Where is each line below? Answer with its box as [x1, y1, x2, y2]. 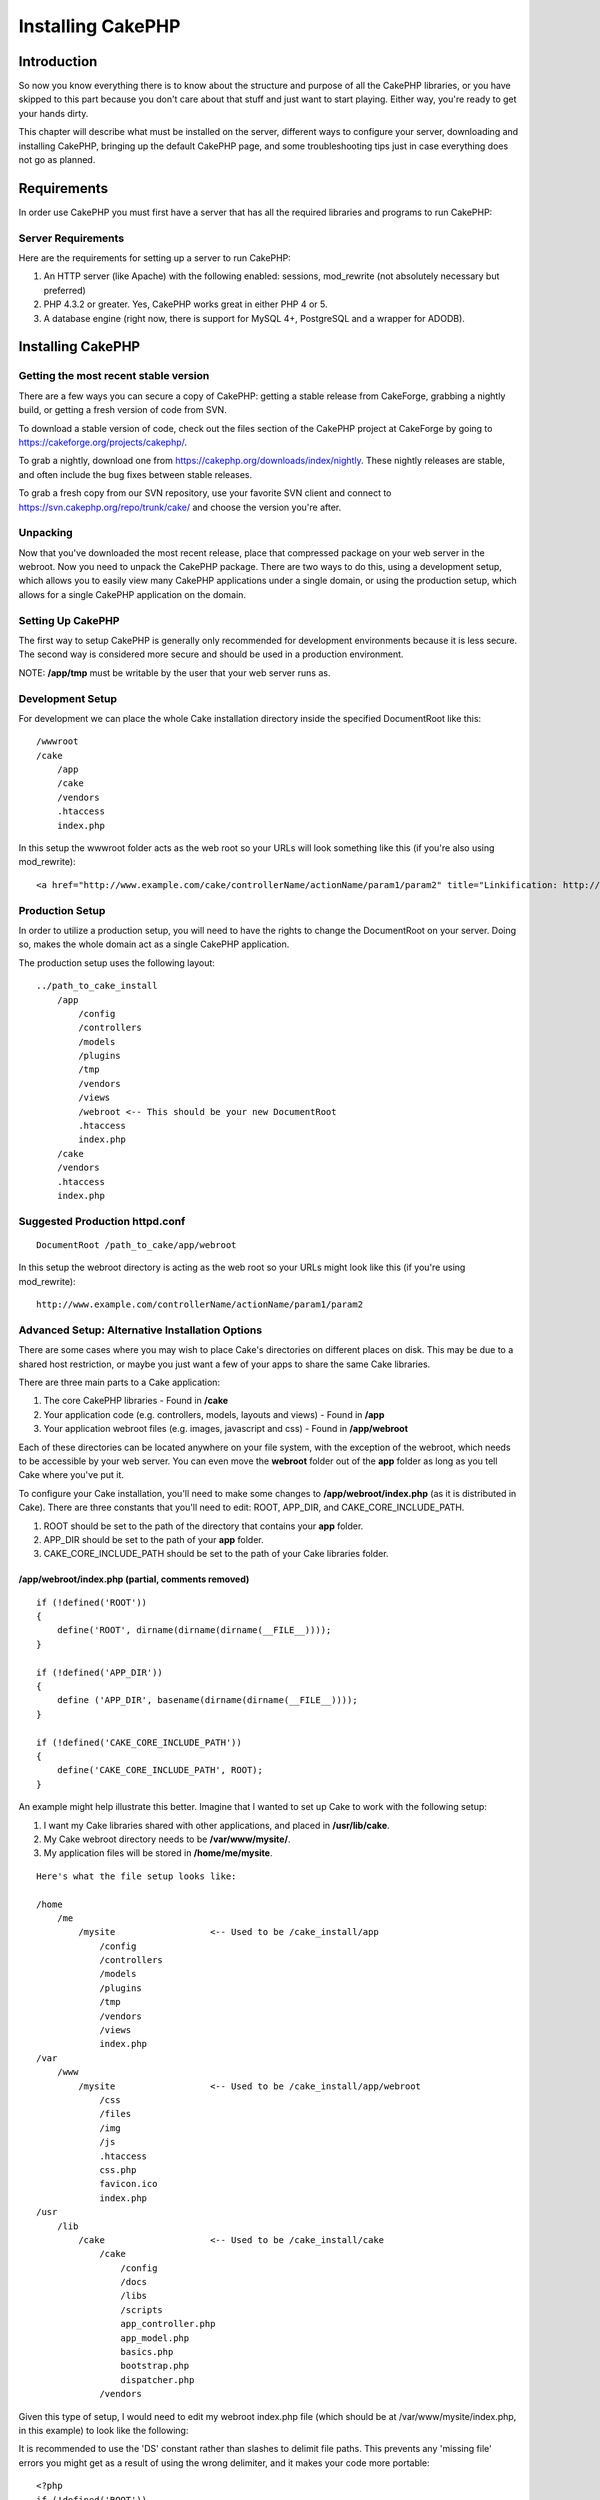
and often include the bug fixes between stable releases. [18, 468, 253, 480]
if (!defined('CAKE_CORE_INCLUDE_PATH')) [36, 1736, 242, 1748]
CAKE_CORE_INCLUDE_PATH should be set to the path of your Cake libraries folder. [43, 1548, 389, 1560]
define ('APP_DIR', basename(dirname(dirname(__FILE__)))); [56, 1695, 359, 1706]
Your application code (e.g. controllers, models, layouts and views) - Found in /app [43, 1408, 385, 1420]
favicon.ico [99, 2178, 158, 2190]
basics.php [120, 2346, 174, 2358]
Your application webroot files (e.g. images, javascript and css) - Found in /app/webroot [43, 1423, 409, 1435]
